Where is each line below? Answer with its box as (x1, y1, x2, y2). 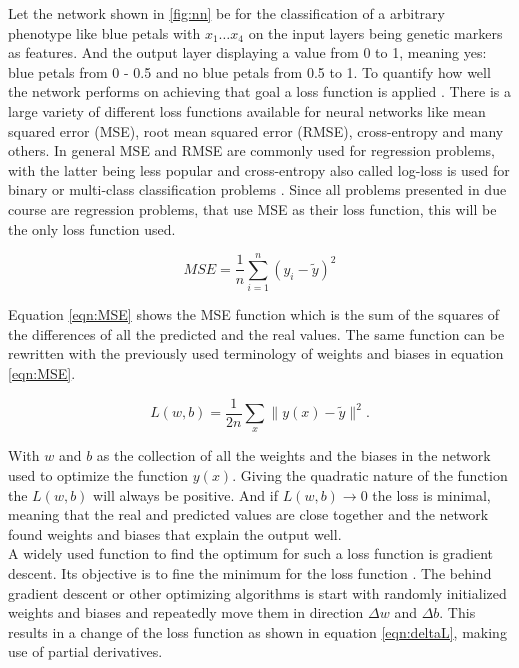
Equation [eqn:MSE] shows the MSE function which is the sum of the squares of (8, 304, 500, 325)
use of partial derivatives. (8, 641, 163, 662)
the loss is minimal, (372, 484, 491, 505)
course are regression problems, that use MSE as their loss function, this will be (8, 198, 497, 219)
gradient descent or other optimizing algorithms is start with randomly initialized (8, 582, 507, 603)
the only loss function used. (8, 218, 176, 239)
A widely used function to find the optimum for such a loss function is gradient (8, 543, 494, 564)
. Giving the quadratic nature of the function (232, 465, 508, 486)
